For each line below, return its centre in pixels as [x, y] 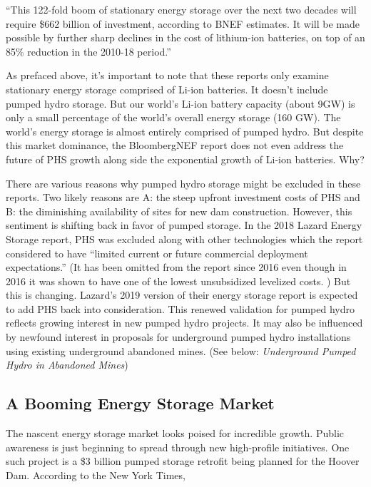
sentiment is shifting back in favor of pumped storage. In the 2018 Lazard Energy [184, 225]
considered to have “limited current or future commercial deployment [157, 253]
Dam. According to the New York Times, [96, 475]
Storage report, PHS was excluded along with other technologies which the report [184, 239]
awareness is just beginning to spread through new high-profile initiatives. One [178, 447]
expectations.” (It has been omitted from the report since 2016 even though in [176, 267]
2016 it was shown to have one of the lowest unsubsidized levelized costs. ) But [178, 281]
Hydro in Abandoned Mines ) [67, 365]
